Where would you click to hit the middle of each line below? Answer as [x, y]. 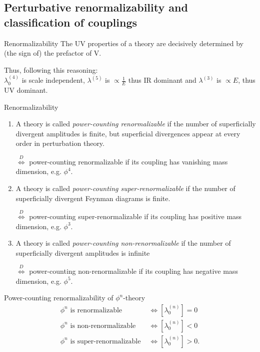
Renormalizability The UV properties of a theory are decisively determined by [124, 43]
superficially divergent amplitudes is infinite [83, 252]
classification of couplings [71, 22]
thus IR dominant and [162, 80]
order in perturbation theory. [60, 143]
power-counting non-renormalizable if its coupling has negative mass [133, 271]
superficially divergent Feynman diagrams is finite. [93, 198]
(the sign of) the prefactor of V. [53, 53]
